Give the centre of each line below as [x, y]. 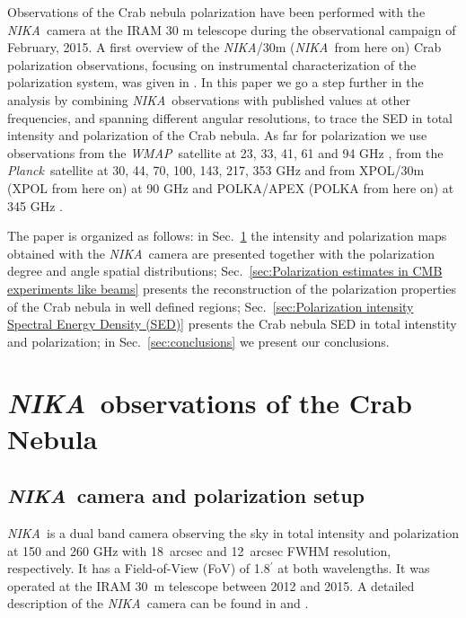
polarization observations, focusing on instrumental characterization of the [212, 64]
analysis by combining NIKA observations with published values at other [209, 99]
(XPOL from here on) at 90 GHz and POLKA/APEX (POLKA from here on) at [231, 187]
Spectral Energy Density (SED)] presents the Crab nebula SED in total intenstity [232, 324]
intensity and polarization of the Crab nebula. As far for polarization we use [217, 135]
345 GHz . [35, 205]
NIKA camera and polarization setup [186, 495]
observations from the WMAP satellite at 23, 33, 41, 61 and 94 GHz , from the [225, 152]
